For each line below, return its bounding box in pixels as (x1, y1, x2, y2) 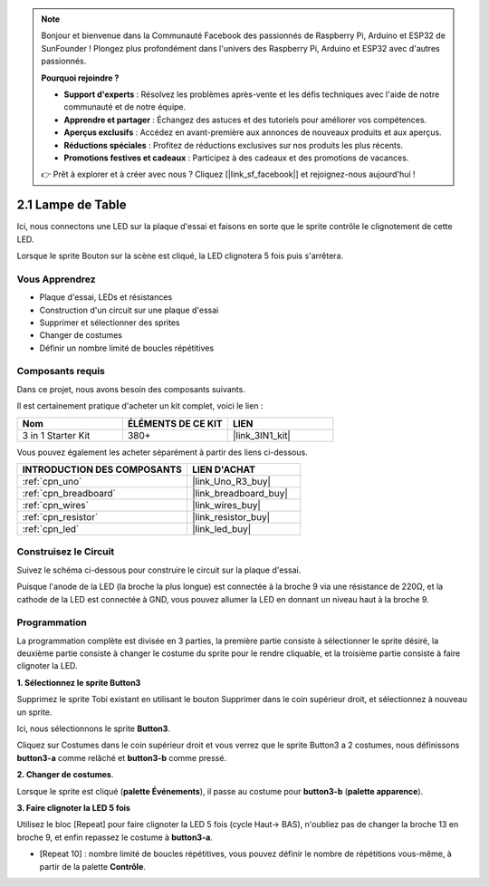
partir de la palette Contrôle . (39, 861, 147, 872)
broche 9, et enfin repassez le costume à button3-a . (16, 832, 213, 843)
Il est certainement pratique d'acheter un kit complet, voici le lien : (16, 400, 264, 411)
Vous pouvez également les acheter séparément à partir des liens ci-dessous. (16, 447, 308, 458)
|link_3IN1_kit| (232, 429, 292, 441)
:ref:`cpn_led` (22, 523, 80, 535)
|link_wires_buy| (191, 499, 262, 511)
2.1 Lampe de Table (16, 198, 127, 213)
